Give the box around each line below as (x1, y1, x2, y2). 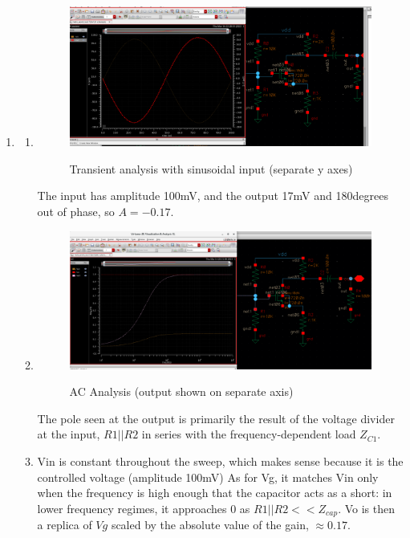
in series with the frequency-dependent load (141, 426, 356, 442)
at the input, (37, 426, 100, 442)
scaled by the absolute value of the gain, (111, 516, 309, 533)
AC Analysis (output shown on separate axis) (69, 383, 294, 400)
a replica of (37, 516, 92, 533)
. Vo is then (338, 499, 396, 516)
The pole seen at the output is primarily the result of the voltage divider (37, 410, 395, 426)
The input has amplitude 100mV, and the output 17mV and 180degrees (37, 187, 388, 204)
